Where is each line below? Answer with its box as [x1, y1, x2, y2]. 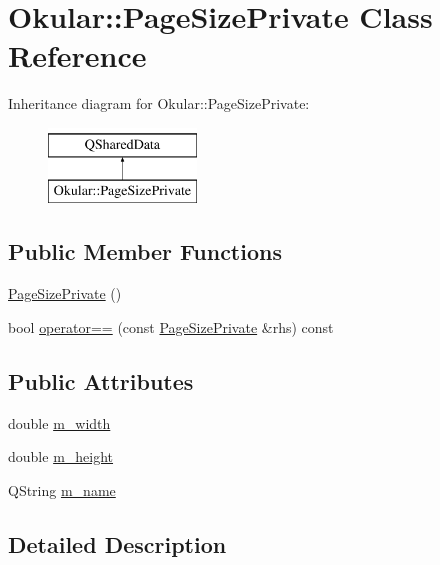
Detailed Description [8, 528, 227, 559]
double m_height [8, 446, 114, 467]
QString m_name [8, 479, 116, 500]
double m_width [8, 412, 111, 433]
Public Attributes [8, 365, 194, 396]
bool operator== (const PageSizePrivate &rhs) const [8, 316, 334, 337]
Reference [8, 35, 147, 76]
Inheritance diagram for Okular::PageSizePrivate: [8, 93, 310, 114]
